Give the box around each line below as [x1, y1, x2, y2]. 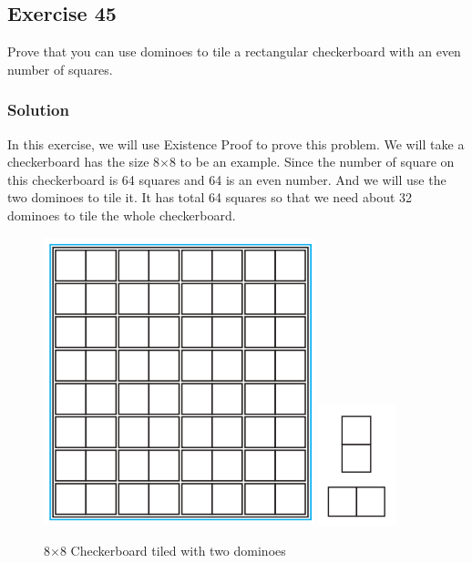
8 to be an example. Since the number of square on [169, 152, 455, 171]
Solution [7, 98, 69, 121]
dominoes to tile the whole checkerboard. [7, 205, 236, 224]
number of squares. [7, 59, 113, 78]
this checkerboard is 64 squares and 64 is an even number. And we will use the [7, 169, 446, 189]
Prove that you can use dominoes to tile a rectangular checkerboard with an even [7, 42, 461, 61]
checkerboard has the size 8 [7, 152, 160, 171]
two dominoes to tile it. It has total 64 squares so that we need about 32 [7, 188, 413, 207]
